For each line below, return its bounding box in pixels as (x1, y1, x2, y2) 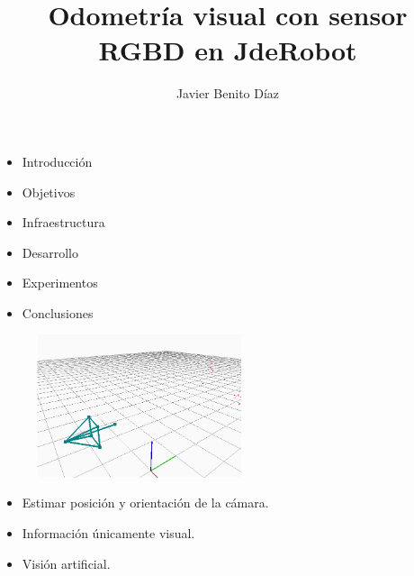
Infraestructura (22, 213, 105, 232)
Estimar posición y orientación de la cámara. (22, 493, 269, 512)
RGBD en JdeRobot (98, 32, 357, 69)
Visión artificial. (22, 553, 111, 572)
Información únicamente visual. (22, 524, 195, 543)
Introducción (22, 151, 93, 170)
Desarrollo (22, 242, 78, 261)
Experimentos (22, 273, 98, 292)
